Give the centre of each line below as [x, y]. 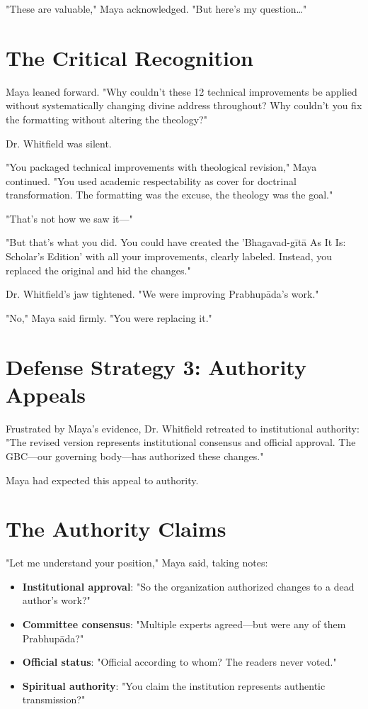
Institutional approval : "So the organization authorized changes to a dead [188, 586]
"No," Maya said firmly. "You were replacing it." [109, 317]
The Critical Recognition [130, 57]
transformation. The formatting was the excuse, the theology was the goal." [169, 195]
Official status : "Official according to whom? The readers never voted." [179, 662]
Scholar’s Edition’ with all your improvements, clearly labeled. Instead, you [169, 256]
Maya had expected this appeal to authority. [102, 480]
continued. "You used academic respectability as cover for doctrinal [151, 180]
